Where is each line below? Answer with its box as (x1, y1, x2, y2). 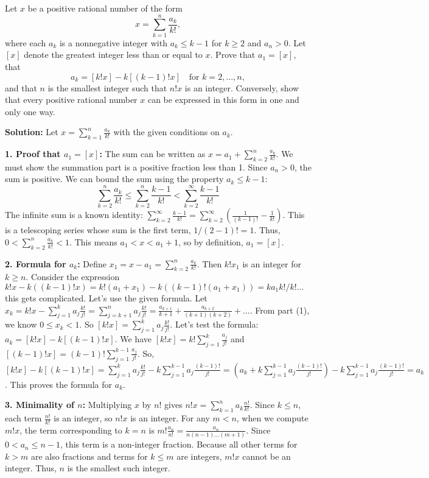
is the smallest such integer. (67, 462, 170, 474)
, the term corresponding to (19, 423, 122, 436)
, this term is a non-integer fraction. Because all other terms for (60, 438, 298, 451)
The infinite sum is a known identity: (5, 208, 143, 221)
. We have (114, 332, 152, 345)
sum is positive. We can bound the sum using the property (5, 172, 224, 185)
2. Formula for (5, 257, 66, 270)
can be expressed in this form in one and (147, 93, 299, 106)
